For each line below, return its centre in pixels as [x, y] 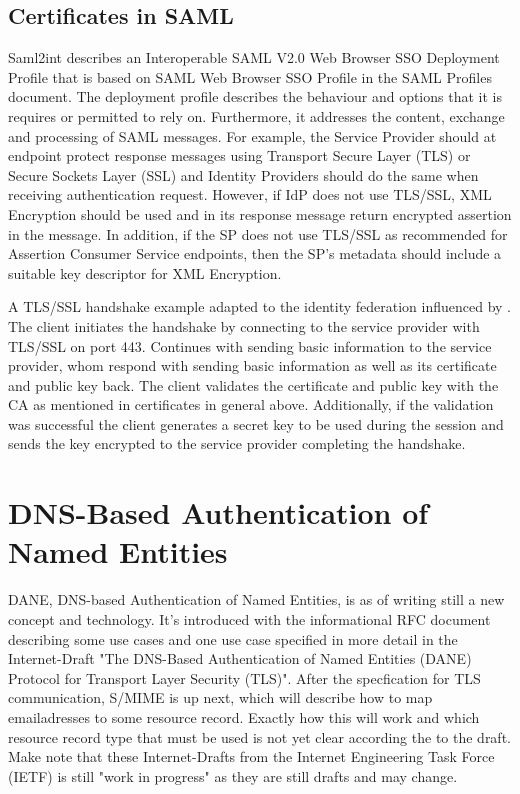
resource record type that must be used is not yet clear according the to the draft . [260, 736]
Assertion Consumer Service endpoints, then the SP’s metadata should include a [255, 253]
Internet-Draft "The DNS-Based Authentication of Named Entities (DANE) [240, 658]
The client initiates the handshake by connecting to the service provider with [244, 325]
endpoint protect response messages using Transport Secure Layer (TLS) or [239, 155]
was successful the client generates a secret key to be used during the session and [256, 423]
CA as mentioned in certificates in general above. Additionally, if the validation [251, 404]
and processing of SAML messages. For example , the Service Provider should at [252, 135]
